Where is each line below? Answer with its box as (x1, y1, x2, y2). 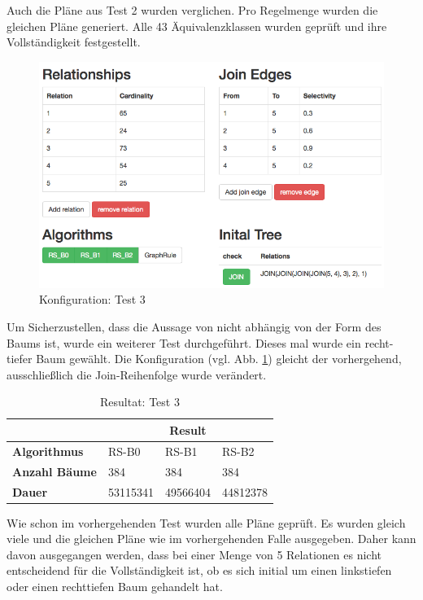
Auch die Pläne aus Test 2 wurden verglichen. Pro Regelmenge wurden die (7, 2, 378, 18)
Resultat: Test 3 (99, 393, 180, 410)
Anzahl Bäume (12, 462, 97, 480)
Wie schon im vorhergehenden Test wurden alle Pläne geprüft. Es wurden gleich (7, 514, 406, 531)
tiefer (7, 350, 33, 367)
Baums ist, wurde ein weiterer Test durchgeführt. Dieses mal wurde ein (7, 334, 361, 351)
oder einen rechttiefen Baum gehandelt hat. (7, 577, 223, 594)
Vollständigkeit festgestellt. (7, 33, 141, 50)
